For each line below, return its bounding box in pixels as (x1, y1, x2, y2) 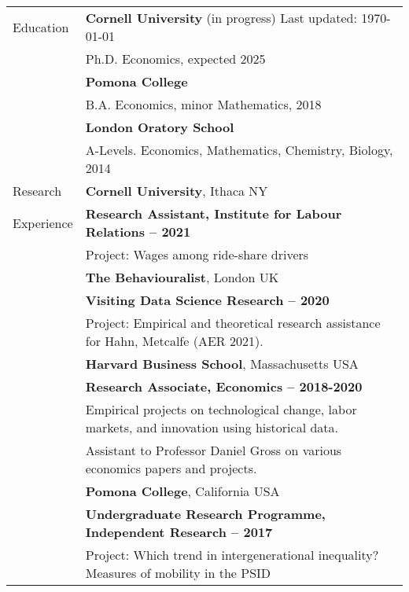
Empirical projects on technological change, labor (85, 400, 357, 418)
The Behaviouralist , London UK (85, 268, 279, 286)
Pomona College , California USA (85, 482, 280, 500)
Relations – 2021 (85, 222, 191, 241)
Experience (13, 213, 73, 232)
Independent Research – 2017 (85, 523, 273, 541)
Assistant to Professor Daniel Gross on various (85, 441, 342, 459)
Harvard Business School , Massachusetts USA (85, 355, 359, 373)
